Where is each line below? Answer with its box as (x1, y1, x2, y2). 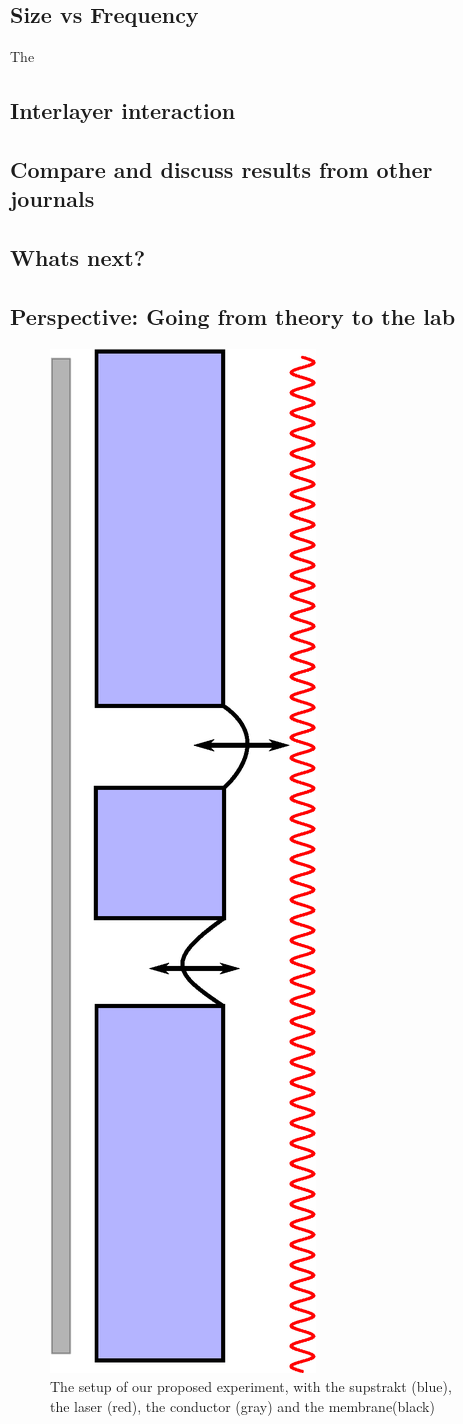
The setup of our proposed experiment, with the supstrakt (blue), (50, 1376, 452, 1397)
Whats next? (10, 242, 146, 273)
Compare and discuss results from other (10, 153, 433, 184)
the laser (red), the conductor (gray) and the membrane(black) (50, 1395, 435, 1416)
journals (10, 183, 95, 214)
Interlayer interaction (10, 95, 236, 126)
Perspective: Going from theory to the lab (10, 300, 456, 331)
